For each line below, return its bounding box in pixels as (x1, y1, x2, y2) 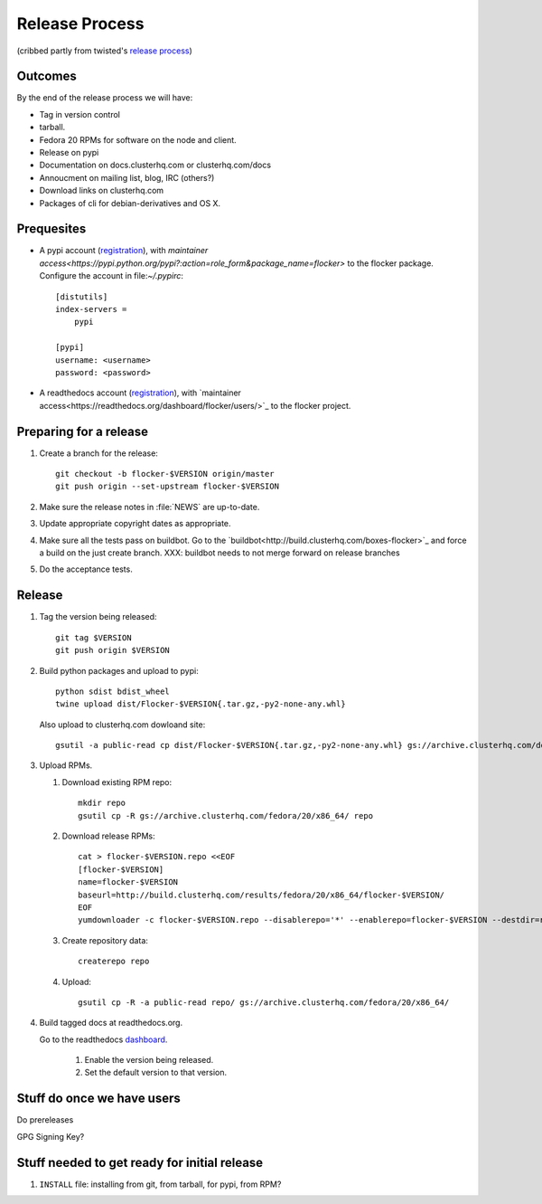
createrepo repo (78, 956, 150, 967)
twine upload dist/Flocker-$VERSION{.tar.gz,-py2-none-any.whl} (55, 699, 347, 709)
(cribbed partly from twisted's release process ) (16, 45, 193, 56)
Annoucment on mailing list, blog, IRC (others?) (39, 172, 215, 183)
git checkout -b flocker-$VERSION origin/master (55, 469, 275, 479)
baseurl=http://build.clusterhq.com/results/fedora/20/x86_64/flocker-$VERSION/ (78, 889, 445, 900)
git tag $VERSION (55, 632, 132, 642)
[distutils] (55, 291, 108, 302)
